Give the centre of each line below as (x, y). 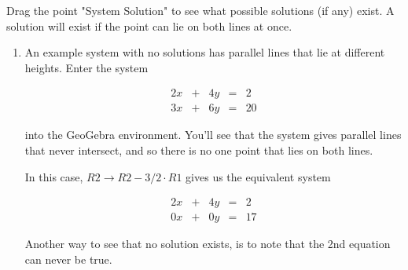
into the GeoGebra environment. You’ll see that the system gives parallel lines (213, 135)
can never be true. (68, 259)
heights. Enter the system (86, 67)
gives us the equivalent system (258, 176)
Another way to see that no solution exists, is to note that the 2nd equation (208, 244)
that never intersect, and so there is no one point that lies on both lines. (199, 150)
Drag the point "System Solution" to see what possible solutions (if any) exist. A (200, 10)
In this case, (54, 176)
